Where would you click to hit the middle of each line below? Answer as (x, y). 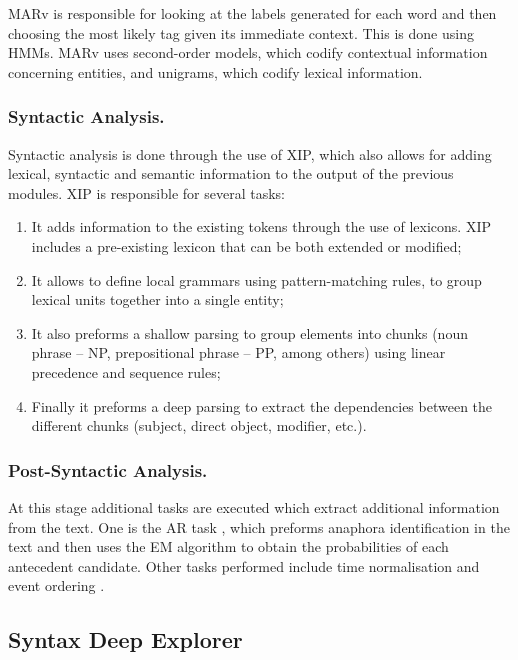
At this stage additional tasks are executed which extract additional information (254, 506)
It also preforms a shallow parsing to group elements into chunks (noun (249, 332)
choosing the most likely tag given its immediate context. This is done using (241, 32)
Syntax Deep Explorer (125, 639)
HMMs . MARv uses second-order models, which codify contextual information (248, 52)
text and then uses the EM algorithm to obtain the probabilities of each (228, 546)
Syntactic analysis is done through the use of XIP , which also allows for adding (250, 153)
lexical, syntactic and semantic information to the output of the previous (231, 173)
